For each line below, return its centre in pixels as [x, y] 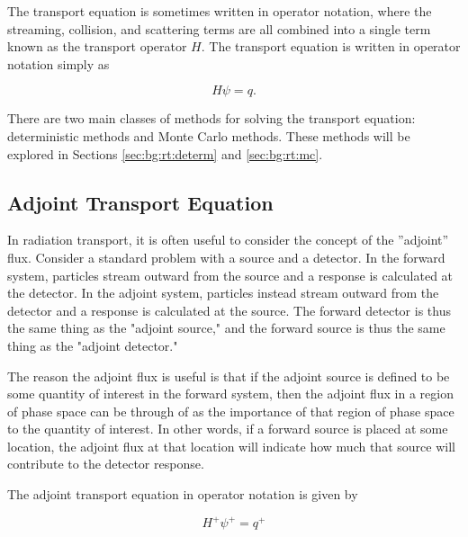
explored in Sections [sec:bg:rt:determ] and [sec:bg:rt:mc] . [165, 153]
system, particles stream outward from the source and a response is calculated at [230, 275]
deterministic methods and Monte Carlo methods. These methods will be [209, 135]
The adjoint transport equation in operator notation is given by [183, 494]
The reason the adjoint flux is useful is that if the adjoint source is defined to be [229, 376]
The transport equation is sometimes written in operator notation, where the [220, 11]
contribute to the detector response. [106, 464]
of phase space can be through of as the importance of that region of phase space [231, 411]
